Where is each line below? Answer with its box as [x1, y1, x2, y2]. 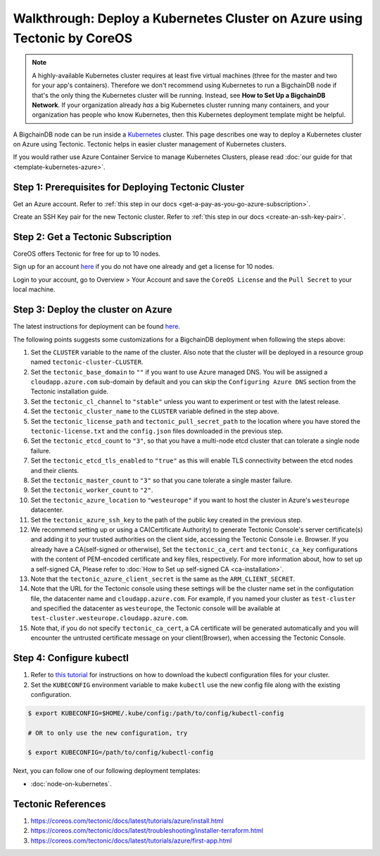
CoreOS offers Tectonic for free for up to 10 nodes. [13, 250, 161, 258]
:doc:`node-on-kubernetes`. [30, 779, 112, 788]
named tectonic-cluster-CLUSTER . [30, 358, 144, 366]
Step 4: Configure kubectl [13, 652, 129, 665]
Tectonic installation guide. [30, 387, 109, 396]
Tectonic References [13, 798, 106, 810]
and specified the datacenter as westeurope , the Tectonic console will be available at [30, 604, 281, 612]
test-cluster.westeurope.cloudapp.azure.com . [30, 614, 189, 622]
